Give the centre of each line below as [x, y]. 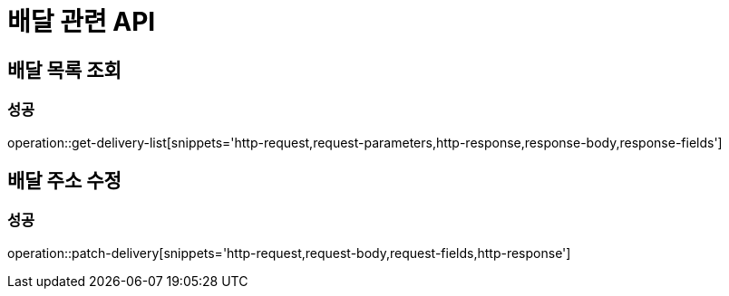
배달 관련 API [82, 22]
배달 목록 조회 [64, 70]
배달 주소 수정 [64, 180]
